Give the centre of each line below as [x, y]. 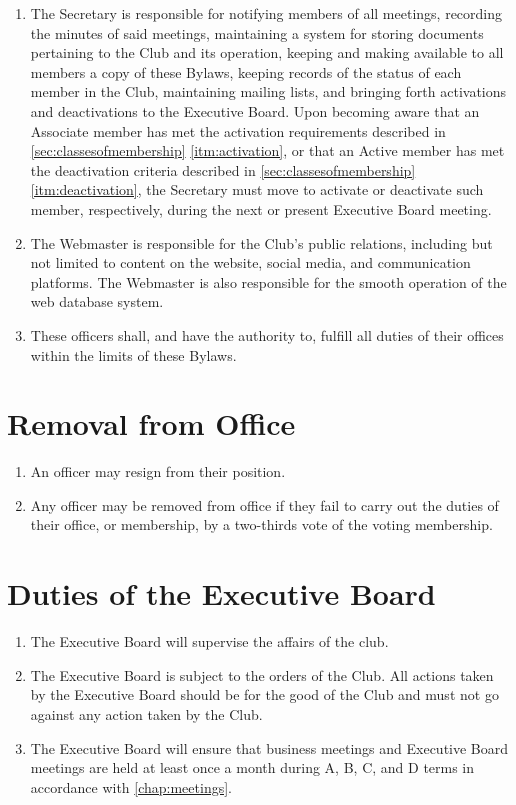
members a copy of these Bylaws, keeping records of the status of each [246, 71]
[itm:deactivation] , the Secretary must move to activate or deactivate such [257, 189]
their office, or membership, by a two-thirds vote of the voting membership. [261, 524]
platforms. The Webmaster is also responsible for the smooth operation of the [268, 281]
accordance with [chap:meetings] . [131, 786]
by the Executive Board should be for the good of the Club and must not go [264, 694]
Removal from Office [151, 423]
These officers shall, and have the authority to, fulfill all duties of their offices [267, 334]
